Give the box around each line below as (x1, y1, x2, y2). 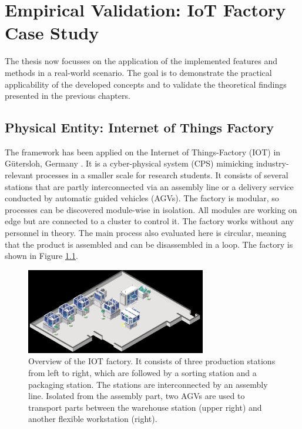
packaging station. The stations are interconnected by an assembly (28, 378, 268, 390)
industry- (256, 157, 289, 169)
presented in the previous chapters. (5, 89, 130, 102)
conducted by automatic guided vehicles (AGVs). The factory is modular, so (5, 192, 279, 204)
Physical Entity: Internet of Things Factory (5, 118, 274, 137)
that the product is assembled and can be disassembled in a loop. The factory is (5, 238, 293, 250)
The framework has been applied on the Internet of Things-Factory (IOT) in (5, 145, 281, 158)
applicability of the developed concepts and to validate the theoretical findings (5, 78, 287, 90)
